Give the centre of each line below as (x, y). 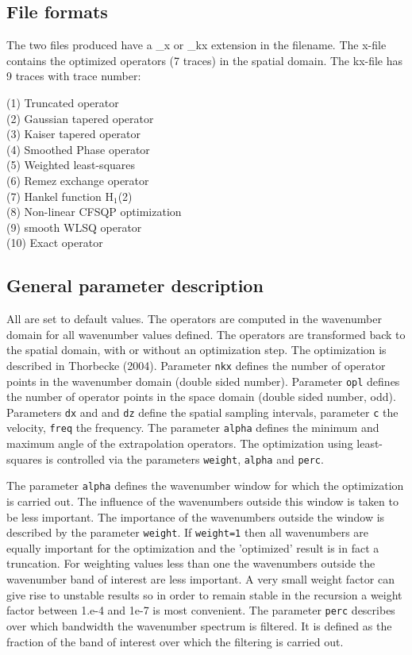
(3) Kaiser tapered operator (74, 134)
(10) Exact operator (55, 243)
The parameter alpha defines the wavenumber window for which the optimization (205, 485)
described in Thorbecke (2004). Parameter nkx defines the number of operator (196, 365)
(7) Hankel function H (60, 196)
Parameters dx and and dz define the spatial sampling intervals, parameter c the (202, 412)
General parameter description (135, 285)
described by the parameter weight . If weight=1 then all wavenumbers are (188, 532)
